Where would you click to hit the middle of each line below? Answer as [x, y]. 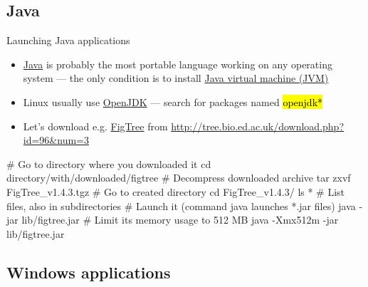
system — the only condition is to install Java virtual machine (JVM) [176, 78]
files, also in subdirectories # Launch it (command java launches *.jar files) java [181, 205]
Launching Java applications [68, 40]
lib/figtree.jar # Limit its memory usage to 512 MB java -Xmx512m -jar [180, 220]
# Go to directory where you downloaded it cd [109, 163]
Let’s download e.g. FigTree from [95, 126]
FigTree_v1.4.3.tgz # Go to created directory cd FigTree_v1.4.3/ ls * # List [176, 191]
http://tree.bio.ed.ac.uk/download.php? [258, 126]
